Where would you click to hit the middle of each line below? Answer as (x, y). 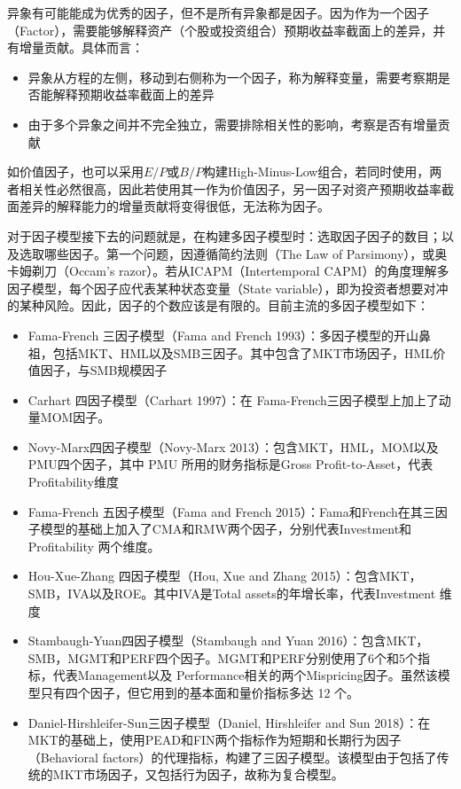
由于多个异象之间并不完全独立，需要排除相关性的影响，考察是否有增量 (233, 124)
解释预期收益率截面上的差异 (133, 94)
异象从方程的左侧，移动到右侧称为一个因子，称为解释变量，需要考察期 (233, 77)
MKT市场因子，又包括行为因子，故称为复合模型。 (198, 774)
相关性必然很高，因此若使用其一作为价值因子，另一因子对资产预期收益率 (230, 188)
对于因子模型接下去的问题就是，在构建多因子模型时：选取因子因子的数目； (224, 235)
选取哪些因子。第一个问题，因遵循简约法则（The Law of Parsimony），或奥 (233, 253)
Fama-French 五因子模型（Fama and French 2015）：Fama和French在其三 (231, 511)
